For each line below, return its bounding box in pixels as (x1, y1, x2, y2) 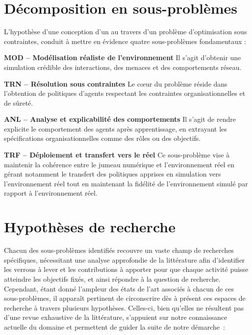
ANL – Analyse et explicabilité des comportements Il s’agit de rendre (4, 114, 236, 124)
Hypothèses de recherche (4, 217, 176, 237)
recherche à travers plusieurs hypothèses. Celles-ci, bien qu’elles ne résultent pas (4, 302, 244, 313)
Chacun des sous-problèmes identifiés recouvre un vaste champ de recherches (4, 245, 234, 255)
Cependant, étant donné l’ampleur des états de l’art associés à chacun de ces (4, 283, 234, 293)
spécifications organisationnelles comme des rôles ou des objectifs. (4, 133, 201, 143)
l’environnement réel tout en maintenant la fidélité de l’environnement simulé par (4, 178, 248, 188)
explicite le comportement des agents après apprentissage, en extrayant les (4, 123, 227, 134)
